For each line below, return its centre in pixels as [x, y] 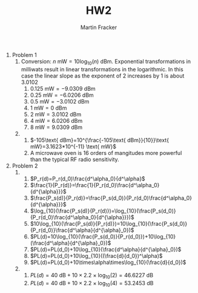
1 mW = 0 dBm [48, 108]
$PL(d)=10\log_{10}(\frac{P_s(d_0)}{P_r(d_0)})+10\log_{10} [103, 236]
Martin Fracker [99, 27]
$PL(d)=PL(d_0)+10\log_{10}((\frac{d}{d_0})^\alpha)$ [96, 255]
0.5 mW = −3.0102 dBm [60, 101]
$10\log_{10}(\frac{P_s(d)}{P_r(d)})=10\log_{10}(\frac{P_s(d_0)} [109, 223]
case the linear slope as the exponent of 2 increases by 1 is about [103, 76]
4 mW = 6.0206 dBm [56, 120]
